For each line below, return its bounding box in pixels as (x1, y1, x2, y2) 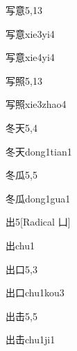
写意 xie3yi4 (6, 26, 55, 41)
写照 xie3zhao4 (6, 97, 67, 111)
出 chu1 (6, 238, 35, 252)
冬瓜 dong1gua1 (6, 191, 71, 205)
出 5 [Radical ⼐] (6, 214, 71, 229)
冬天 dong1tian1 (6, 144, 72, 158)
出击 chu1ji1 (6, 332, 55, 347)
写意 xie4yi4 (6, 50, 55, 64)
